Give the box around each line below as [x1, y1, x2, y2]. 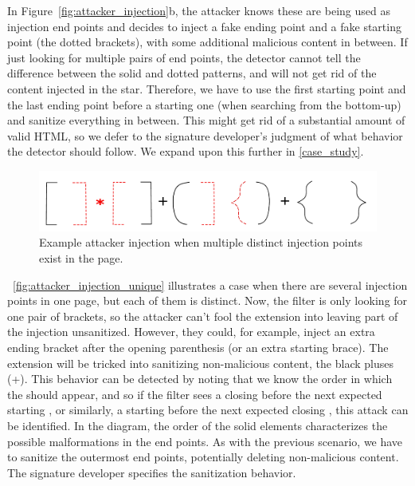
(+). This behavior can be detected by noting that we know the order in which [7, 370, 393, 387]
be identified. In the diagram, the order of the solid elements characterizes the [7, 417, 388, 433]
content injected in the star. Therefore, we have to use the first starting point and [7, 80, 406, 97]
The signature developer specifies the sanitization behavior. [7, 464, 296, 480]
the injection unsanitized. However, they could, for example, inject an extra [7, 323, 375, 340]
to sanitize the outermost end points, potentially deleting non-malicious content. [7, 448, 399, 465]
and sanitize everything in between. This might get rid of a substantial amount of [7, 112, 405, 128]
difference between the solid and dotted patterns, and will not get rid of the [7, 65, 377, 81]
